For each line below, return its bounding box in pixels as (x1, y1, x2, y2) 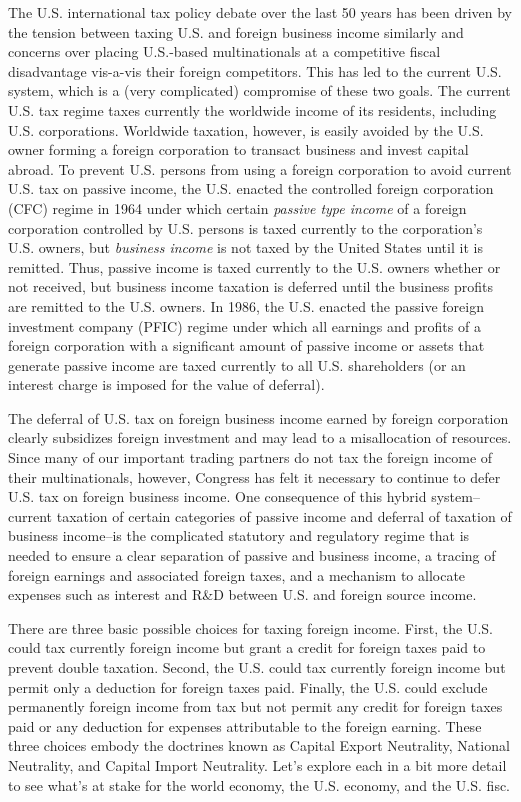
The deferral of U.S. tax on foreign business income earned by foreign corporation (8, 407, 509, 428)
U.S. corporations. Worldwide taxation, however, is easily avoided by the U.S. (8, 119, 484, 140)
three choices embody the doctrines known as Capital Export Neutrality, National (8, 735, 510, 756)
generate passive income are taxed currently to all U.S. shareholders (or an (8, 354, 466, 375)
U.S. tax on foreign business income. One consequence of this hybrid (8, 486, 427, 507)
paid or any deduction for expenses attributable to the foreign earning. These (8, 715, 482, 736)
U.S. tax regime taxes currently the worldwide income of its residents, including (8, 99, 497, 120)
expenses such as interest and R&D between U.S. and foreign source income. (8, 584, 477, 605)
